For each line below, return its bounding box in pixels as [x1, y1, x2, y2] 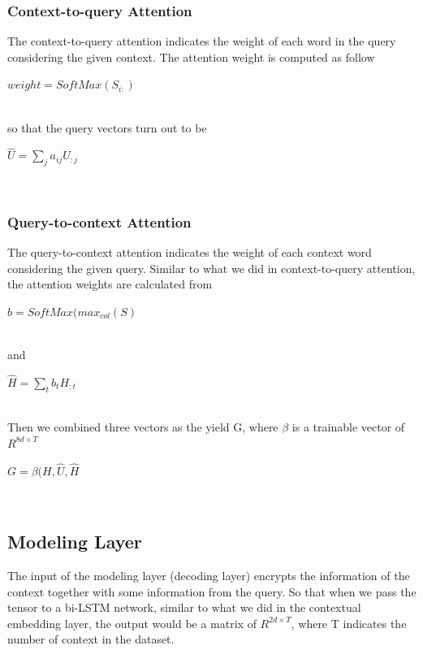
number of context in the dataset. [7, 630, 175, 648]
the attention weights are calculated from [7, 275, 213, 292]
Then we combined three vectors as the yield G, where [7, 418, 278, 435]
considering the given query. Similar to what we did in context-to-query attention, [7, 259, 416, 276]
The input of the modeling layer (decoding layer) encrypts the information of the [7, 566, 410, 583]
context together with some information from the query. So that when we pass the [7, 583, 417, 600]
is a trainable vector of [291, 418, 405, 435]
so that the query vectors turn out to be [7, 119, 207, 136]
